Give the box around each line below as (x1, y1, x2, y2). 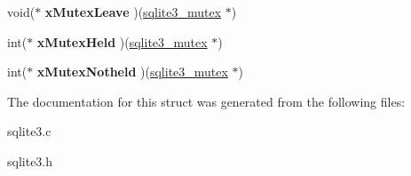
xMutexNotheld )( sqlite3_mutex (36, 62, 228, 81)
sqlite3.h (7, 151, 53, 170)
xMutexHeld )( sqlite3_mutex (36, 32, 208, 51)
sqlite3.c (7, 122, 51, 140)
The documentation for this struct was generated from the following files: (7, 92, 406, 110)
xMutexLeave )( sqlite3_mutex (44, 3, 222, 20)
